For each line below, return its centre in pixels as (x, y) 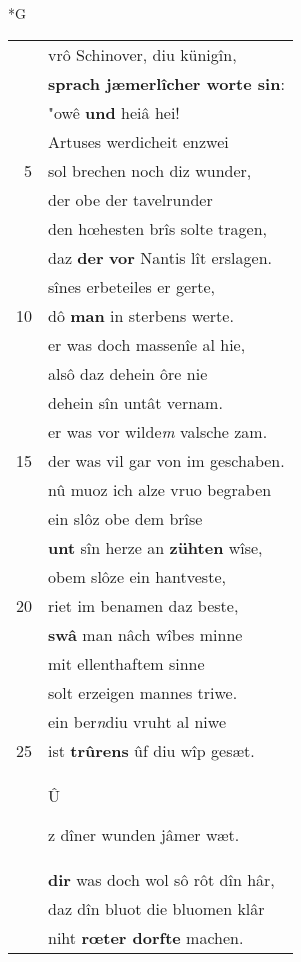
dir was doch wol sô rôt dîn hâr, (161, 879)
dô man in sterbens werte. (141, 315)
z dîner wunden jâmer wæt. (144, 834)
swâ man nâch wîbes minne (145, 634)
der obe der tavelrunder (130, 199)
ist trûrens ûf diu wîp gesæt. (151, 750)
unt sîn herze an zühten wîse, (155, 547)
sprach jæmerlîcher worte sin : (166, 83)
